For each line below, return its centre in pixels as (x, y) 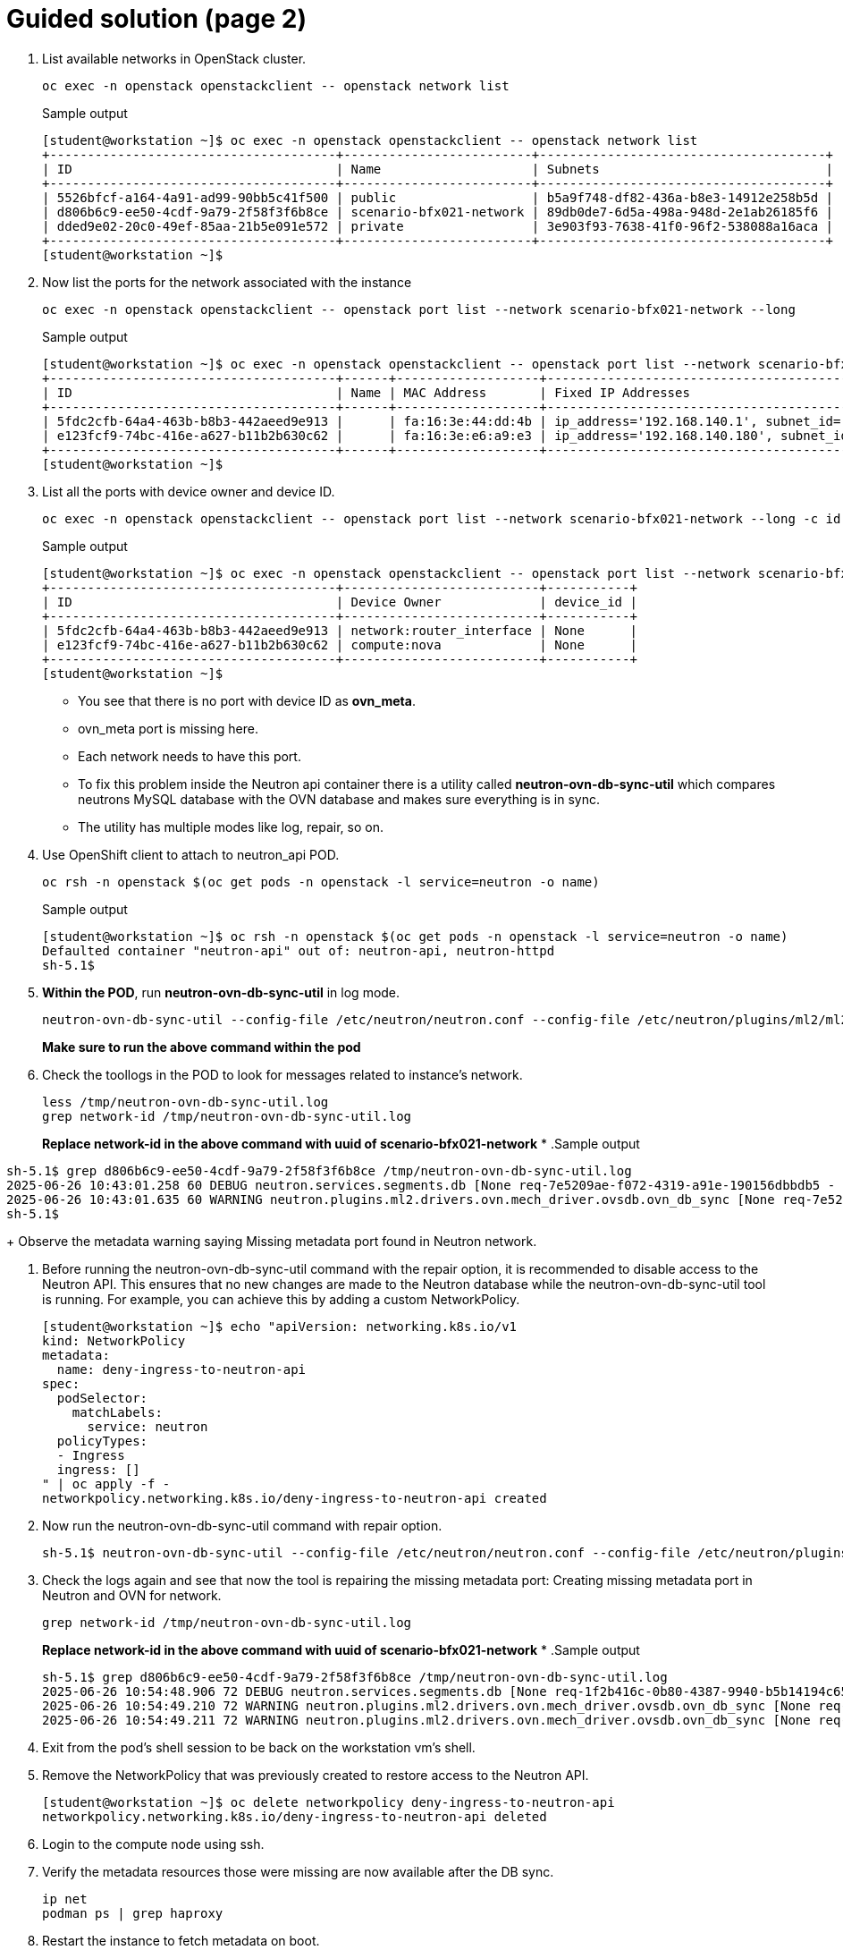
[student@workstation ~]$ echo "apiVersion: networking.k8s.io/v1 (280, 1326)
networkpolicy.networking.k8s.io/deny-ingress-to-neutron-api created (295, 1498)
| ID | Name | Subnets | (438, 169)
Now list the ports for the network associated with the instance (227, 282)
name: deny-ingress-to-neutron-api (181, 1369)
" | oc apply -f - (106, 1484)
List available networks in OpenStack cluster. (174, 58)
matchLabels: (117, 1412)
